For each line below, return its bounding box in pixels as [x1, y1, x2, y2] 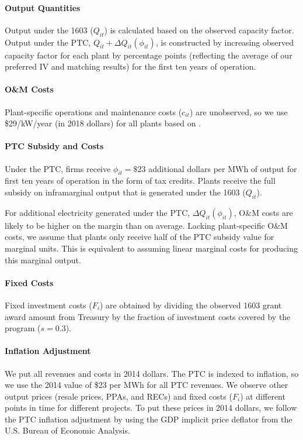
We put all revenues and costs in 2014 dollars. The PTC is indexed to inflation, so [5, 367, 299, 379]
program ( [5, 322, 41, 334]
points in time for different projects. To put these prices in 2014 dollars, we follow [5, 401, 297, 414]
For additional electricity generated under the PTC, [5, 206, 190, 218]
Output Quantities [5, 1, 81, 13]
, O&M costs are [234, 206, 293, 218]
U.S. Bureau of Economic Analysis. [5, 424, 130, 436]
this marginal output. [5, 253, 81, 266]
